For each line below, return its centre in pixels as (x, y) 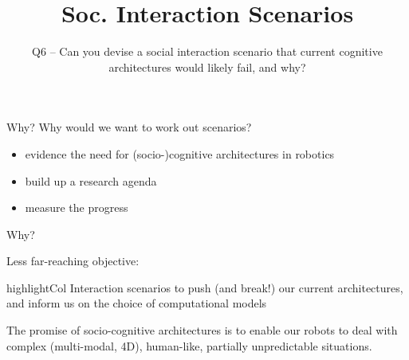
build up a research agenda (91, 180)
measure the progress (77, 207)
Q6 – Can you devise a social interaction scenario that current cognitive (207, 51)
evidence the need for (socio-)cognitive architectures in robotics (180, 153)
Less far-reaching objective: (73, 261)
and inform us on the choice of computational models (137, 303)
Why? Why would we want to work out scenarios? (129, 127)
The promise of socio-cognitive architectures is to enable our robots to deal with (202, 330)
